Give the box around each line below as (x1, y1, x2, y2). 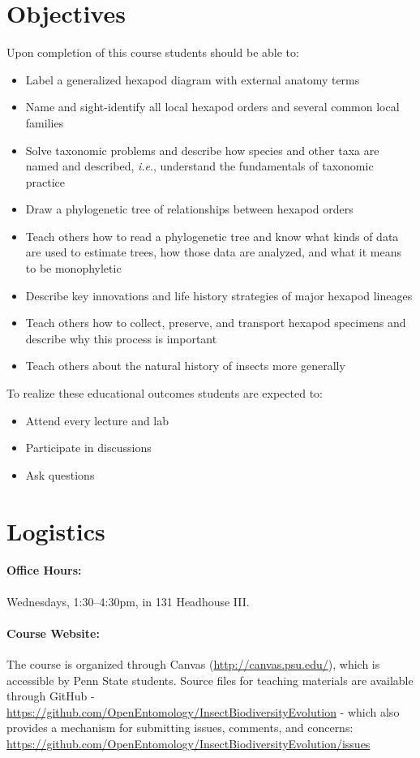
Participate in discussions (25, 439, 152, 456)
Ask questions (25, 466, 95, 483)
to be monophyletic (25, 260, 122, 277)
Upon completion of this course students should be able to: (6, 44, 299, 61)
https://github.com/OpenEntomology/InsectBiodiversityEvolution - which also (6, 703, 400, 720)
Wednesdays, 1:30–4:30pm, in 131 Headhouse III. (6, 592, 250, 609)
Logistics (6, 514, 105, 547)
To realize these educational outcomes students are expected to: (6, 385, 323, 402)
